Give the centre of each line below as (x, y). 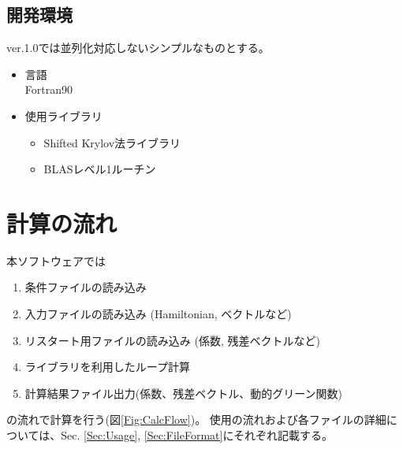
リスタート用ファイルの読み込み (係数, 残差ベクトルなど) (172, 340)
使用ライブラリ (63, 115)
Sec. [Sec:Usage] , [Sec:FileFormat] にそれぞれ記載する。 (197, 435)
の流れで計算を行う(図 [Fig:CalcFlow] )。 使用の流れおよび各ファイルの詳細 (196, 419)
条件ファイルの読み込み (86, 287)
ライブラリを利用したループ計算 (107, 367)
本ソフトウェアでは (56, 260)
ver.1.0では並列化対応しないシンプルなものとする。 (138, 48)
